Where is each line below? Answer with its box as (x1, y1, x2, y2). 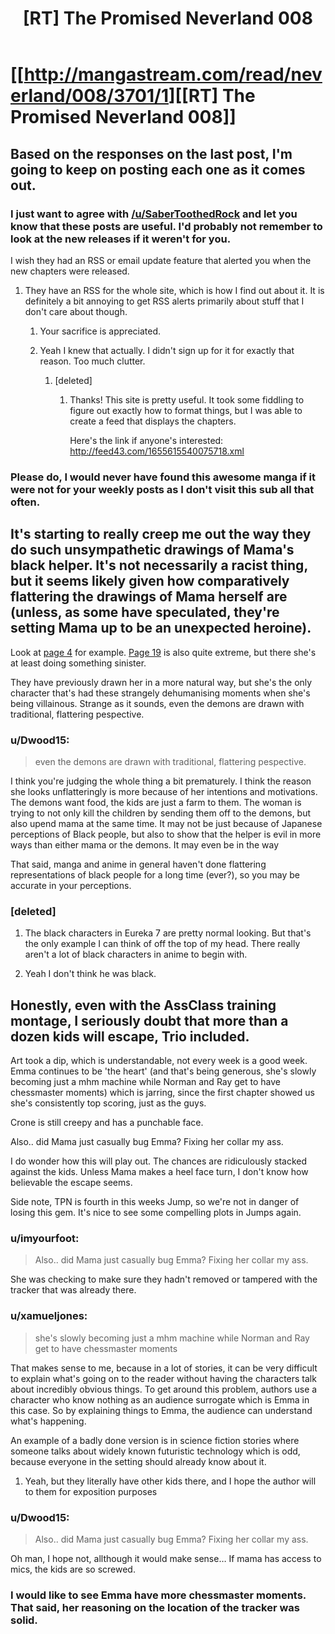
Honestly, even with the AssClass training (10, 997, 277, 1014)
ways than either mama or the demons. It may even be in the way (10, 838, 280, 851)
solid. (10, 1613, 38, 1627)
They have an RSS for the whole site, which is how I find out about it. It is (24, 284, 325, 296)
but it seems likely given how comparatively (10, 573, 290, 590)
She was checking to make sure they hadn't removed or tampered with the (10, 1273, 318, 1286)
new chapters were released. (10, 265, 130, 277)
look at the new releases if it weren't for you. (10, 232, 232, 246)
